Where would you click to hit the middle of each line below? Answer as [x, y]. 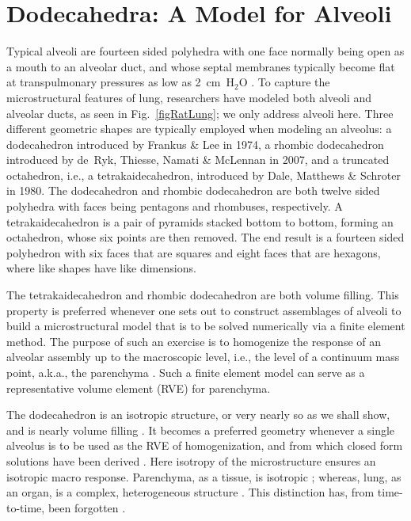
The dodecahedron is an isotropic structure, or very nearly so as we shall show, [198, 415]
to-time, [26, 507]
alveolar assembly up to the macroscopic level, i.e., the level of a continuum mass [203, 357]
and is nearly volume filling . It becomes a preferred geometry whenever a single [201, 430]
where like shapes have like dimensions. [101, 268]
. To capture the [291, 82]
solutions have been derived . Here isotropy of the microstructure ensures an [191, 460]
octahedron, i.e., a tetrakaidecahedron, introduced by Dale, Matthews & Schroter [204, 175]
